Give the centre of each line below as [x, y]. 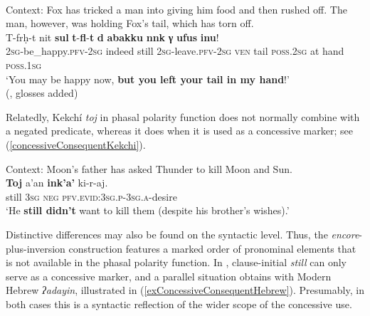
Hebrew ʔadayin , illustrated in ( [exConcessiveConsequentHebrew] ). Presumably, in [185, 290]
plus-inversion [36, 248]
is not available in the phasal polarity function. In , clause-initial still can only [176, 262]
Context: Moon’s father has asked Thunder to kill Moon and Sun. [149, 168]
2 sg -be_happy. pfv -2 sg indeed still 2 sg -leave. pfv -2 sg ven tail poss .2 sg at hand [175, 51]
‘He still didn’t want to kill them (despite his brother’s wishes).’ [148, 210]
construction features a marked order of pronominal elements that [212, 248]
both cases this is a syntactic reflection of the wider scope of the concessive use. [179, 304]
